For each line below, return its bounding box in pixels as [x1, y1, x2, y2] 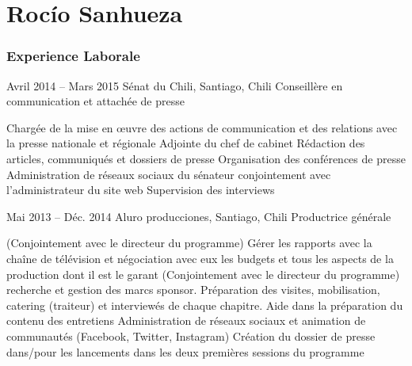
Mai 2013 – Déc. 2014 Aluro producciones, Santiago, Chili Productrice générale [6, 208, 391, 224]
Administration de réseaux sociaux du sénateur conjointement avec [6, 166, 331, 182]
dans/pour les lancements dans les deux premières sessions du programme [6, 343, 364, 360]
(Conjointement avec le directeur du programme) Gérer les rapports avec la [6, 234, 372, 251]
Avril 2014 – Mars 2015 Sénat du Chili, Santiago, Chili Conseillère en [6, 77, 343, 93]
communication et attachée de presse [6, 93, 185, 109]
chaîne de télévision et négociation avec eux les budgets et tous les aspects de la [6, 250, 394, 266]
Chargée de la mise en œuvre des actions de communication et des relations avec [6, 119, 398, 135]
